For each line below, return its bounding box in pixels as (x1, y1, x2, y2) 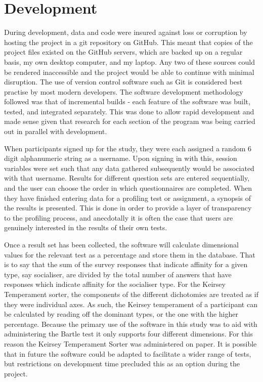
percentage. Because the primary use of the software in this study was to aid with (4, 318, 257, 329)
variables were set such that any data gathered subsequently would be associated (4, 162, 254, 173)
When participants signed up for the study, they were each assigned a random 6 (4, 143, 251, 153)
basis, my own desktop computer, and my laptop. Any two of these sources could (4, 56, 255, 67)
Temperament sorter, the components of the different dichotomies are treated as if (4, 288, 258, 299)
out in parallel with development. (4, 126, 107, 137)
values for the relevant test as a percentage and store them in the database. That (4, 249, 255, 260)
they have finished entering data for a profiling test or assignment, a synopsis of (4, 192, 251, 203)
